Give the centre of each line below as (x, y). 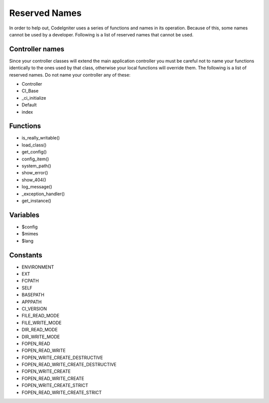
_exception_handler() (43, 194)
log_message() (37, 187)
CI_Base (30, 91)
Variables (24, 215)
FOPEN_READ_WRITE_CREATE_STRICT (62, 392)
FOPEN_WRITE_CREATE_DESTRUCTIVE (62, 357)
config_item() (35, 159)
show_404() (34, 180)
